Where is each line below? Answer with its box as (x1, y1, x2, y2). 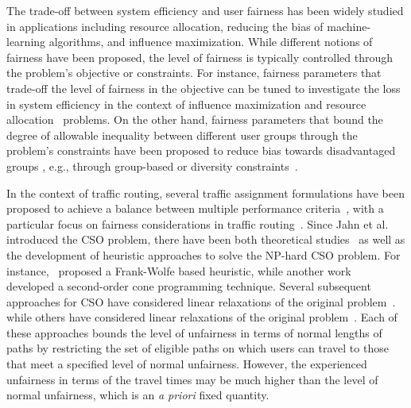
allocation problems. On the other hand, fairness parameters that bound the (6, 111, 383, 128)
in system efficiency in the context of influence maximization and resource (6, 95, 366, 112)
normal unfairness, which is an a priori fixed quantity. (6, 387, 269, 403)
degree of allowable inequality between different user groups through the (6, 126, 358, 143)
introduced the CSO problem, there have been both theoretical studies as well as (6, 231, 405, 248)
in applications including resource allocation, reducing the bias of (6, 17, 324, 34)
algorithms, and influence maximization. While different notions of (48, 33, 373, 50)
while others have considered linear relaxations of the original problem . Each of (6, 309, 397, 325)
